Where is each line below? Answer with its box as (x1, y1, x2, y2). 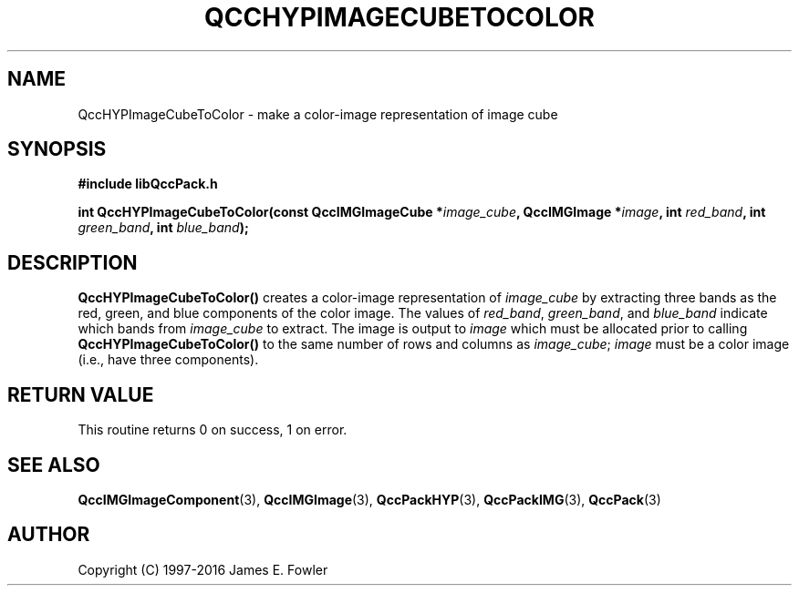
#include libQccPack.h (78, 176, 218, 192)
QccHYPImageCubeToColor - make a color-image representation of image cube (78, 106, 558, 122)
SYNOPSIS (7, 138, 107, 161)
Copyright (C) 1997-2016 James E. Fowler (78, 561, 328, 578)
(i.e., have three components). (78, 352, 259, 368)
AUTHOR (7, 523, 90, 547)
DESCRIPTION (7, 250, 138, 274)
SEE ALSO (7, 453, 100, 476)
